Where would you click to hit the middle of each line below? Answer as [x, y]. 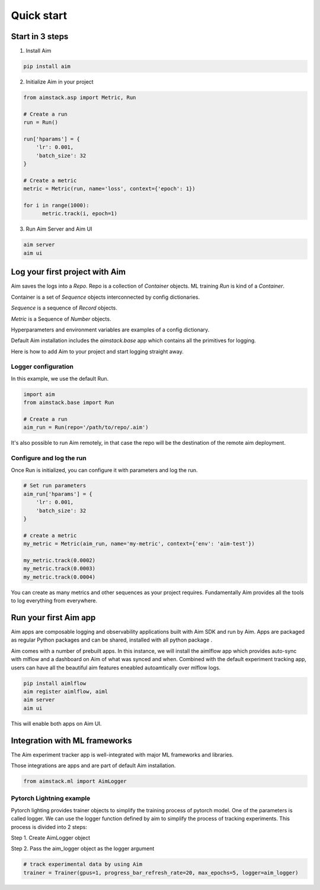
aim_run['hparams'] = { [58, 494]
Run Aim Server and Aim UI [59, 229]
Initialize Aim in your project [60, 82]
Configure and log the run [49, 458]
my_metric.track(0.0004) [60, 577]
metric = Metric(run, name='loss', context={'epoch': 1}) [109, 189]
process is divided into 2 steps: [49, 827]
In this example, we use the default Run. [60, 378]
